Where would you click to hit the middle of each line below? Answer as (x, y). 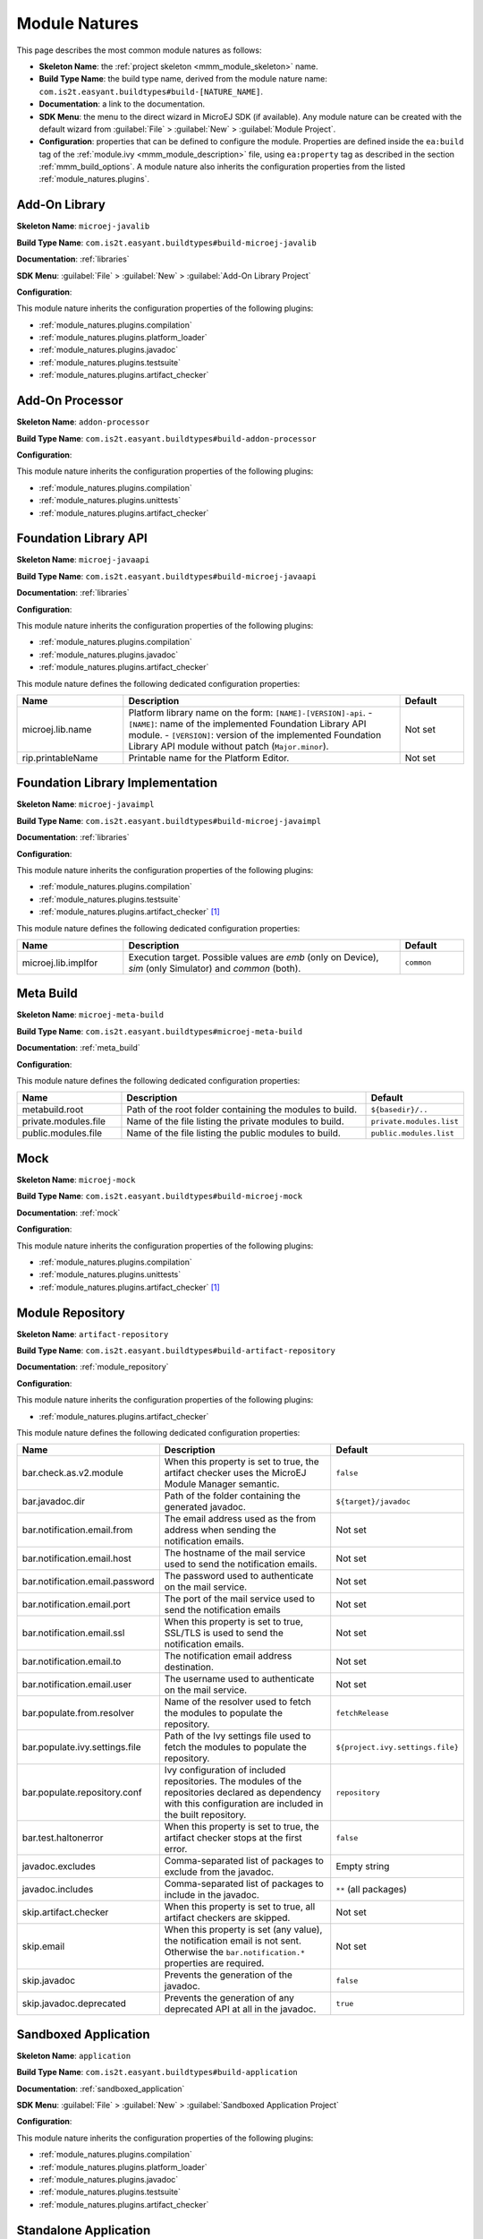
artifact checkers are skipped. (227, 1918)
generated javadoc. (205, 1507)
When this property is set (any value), (243, 1930)
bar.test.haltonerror (63, 1838)
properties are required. (214, 1963)
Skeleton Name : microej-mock (76, 1180)
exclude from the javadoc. (219, 1872)
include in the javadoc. (212, 1895)
